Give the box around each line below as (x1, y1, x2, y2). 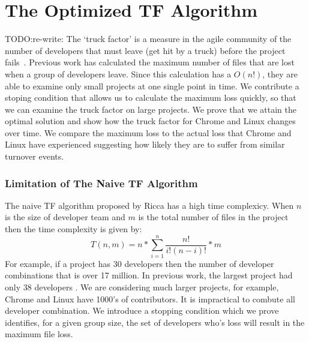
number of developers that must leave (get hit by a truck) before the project (5, 44, 286, 56)
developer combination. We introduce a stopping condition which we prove (5, 304, 279, 317)
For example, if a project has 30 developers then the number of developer (5, 257, 274, 269)
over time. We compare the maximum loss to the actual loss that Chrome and (5, 126, 292, 139)
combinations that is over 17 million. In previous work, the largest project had (5, 269, 293, 281)
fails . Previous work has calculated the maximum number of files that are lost (5, 56, 295, 68)
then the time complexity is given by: (5, 223, 142, 235)
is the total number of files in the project (138, 211, 289, 223)
